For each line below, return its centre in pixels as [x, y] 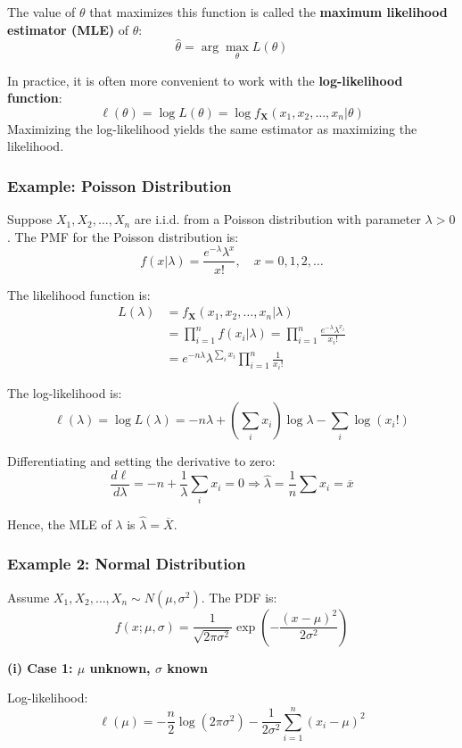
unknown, [120, 667]
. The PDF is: [239, 597]
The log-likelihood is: [65, 392]
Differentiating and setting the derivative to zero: [141, 461]
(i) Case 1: [40, 667]
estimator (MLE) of [68, 29]
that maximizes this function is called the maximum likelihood [268, 12]
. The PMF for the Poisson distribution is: [123, 236]
